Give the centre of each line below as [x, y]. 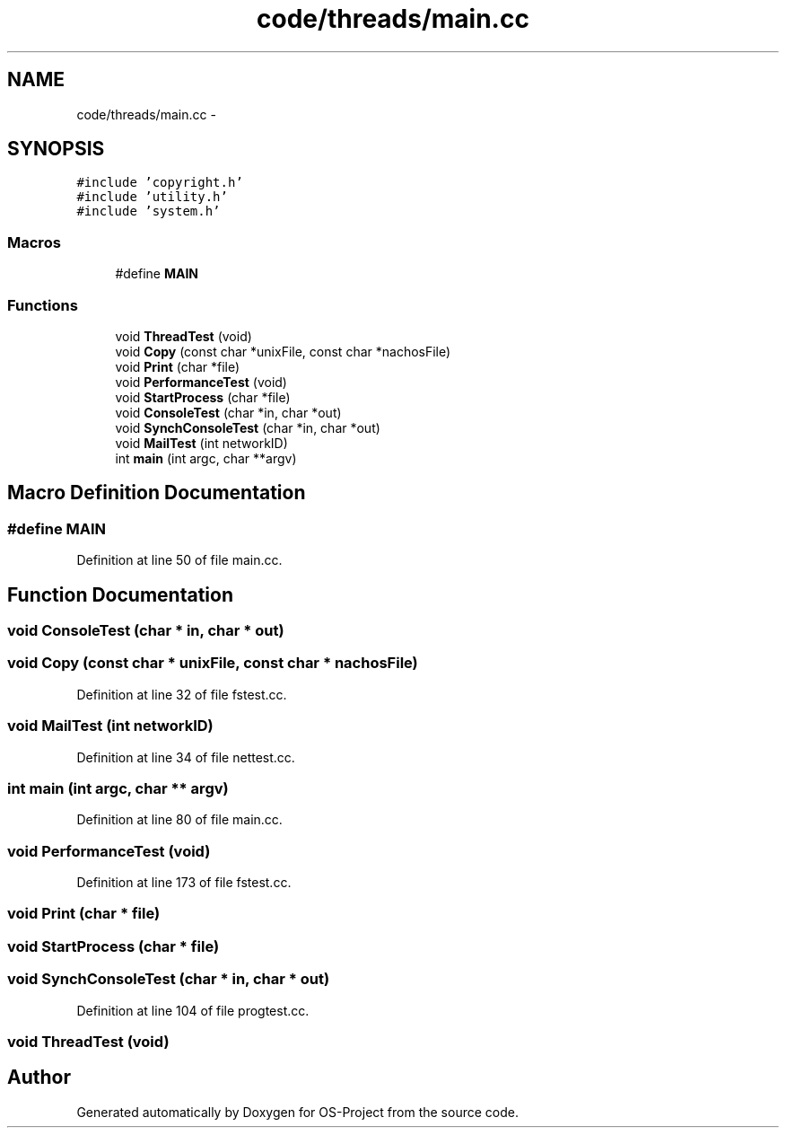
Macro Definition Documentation [157, 493]
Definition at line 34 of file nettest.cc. [186, 757]
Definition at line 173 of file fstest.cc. [184, 882]
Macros [34, 242]
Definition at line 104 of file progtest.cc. [193, 1010]
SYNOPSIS [56, 149]
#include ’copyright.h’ [160, 183]
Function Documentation [120, 594]
